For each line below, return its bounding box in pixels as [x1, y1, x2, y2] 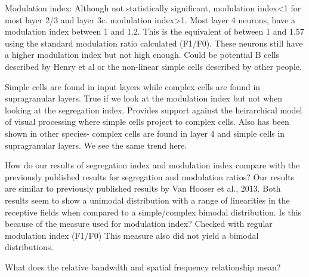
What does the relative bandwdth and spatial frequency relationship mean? [5, 260, 281, 273]
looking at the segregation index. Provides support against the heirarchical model [5, 103, 302, 116]
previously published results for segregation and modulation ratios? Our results [5, 170, 295, 183]
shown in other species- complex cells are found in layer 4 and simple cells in [5, 127, 285, 139]
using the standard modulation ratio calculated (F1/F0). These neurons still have [5, 36, 303, 49]
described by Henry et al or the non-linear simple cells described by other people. [5, 60, 302, 72]
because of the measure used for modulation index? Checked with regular [5, 217, 273, 230]
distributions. [5, 241, 54, 253]
